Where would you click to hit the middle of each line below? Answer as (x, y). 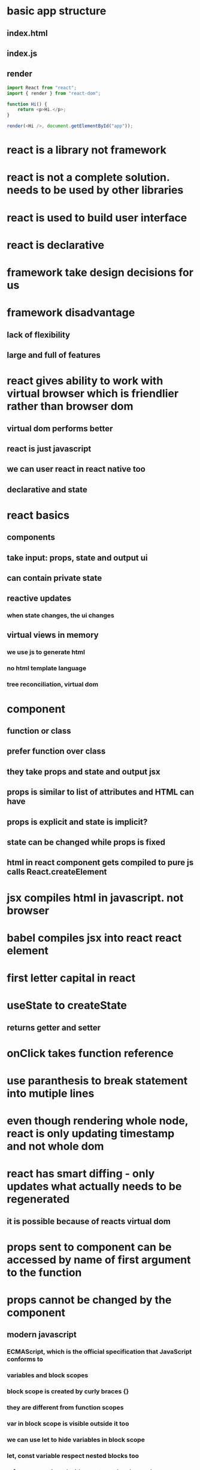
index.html (27, 33)
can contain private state (54, 578)
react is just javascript (49, 449)
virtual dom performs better (60, 428)
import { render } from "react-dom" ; (54, 93)
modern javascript (42, 1335)
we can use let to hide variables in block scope (76, 1440)
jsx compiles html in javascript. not (95, 898)
